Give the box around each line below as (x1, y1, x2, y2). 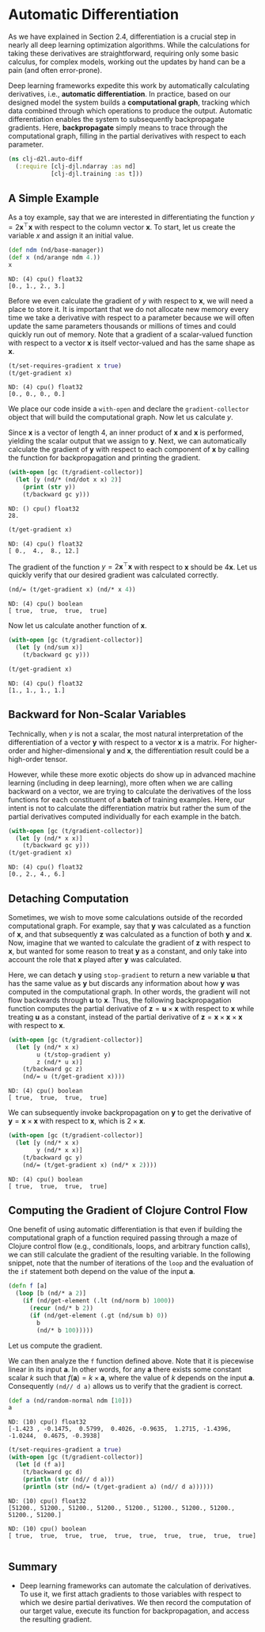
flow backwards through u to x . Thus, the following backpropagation (8, 995, 232, 1005)
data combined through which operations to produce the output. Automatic (8, 105, 253, 116)
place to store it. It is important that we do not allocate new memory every (8, 304, 249, 314)
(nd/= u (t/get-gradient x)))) (22, 1073, 126, 1081)
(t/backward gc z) (22, 1065, 83, 1074)
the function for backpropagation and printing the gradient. (8, 453, 201, 462)
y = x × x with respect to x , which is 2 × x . (8, 1117, 146, 1126)
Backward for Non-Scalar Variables (8, 708, 187, 721)
